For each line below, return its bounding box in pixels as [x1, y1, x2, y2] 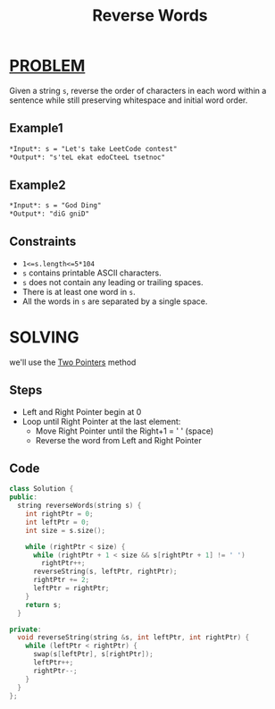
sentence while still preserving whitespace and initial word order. [9, 95, 248, 106]
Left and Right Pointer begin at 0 [21, 406, 142, 417]
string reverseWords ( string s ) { [17, 502, 142, 511]
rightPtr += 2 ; [32, 576, 90, 585]
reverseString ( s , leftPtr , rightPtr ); [32, 567, 178, 577]
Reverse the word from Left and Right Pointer [35, 435, 203, 445]
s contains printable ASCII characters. [21, 267, 162, 278]
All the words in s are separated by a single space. [21, 296, 208, 307]
